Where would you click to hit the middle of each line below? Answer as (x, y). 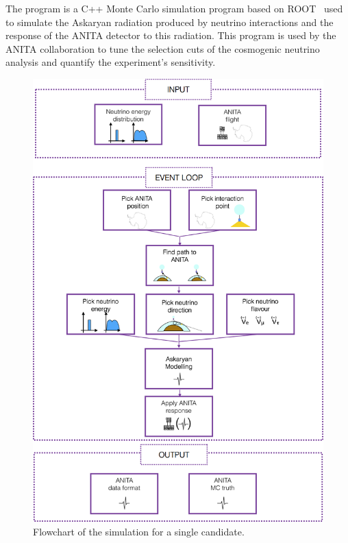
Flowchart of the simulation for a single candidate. (139, 531)
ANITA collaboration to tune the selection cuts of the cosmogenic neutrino (163, 48)
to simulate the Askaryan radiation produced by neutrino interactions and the (170, 22)
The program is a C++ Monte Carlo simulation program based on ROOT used (174, 8)
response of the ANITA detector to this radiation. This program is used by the (171, 35)
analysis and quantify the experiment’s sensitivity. (111, 62)
